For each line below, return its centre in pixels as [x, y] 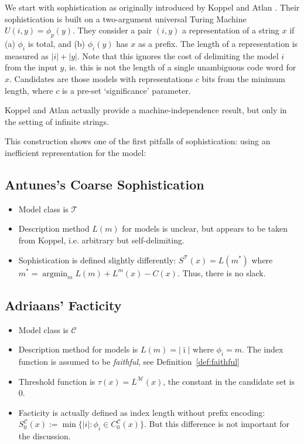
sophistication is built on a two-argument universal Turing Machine [126, 18]
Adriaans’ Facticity [63, 305]
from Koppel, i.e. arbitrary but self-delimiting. [101, 240]
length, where [29, 90]
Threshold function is [57, 381]
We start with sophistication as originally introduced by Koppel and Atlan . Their [152, 7]
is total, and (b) [57, 43]
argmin [55, 274]
